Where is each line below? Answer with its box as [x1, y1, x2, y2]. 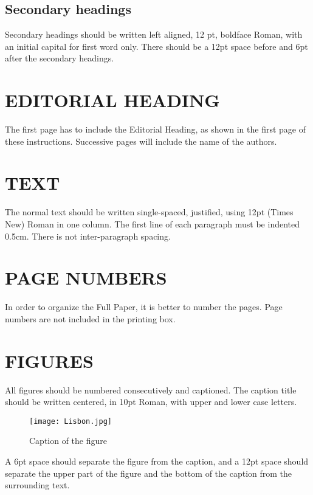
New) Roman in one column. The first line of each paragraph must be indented [5, 218, 300, 230]
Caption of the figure [29, 434, 108, 447]
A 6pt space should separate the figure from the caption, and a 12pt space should [5, 455, 309, 468]
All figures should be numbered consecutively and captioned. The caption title [5, 383, 297, 396]
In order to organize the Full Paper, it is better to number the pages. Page [5, 300, 283, 313]
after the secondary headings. [5, 52, 114, 64]
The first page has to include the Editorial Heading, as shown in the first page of [5, 123, 306, 136]
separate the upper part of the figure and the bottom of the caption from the [5, 466, 292, 479]
